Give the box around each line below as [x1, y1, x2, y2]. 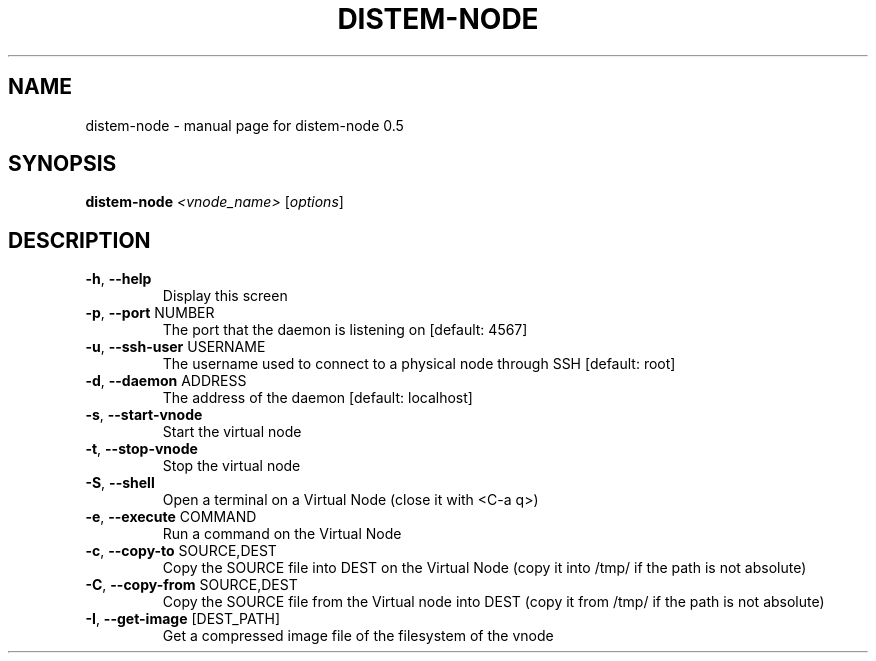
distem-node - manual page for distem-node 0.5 [85, 116, 404, 134]
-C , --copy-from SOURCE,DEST [85, 576, 298, 594]
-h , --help [85, 270, 152, 288]
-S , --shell [85, 474, 155, 492]
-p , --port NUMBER [85, 304, 215, 322]
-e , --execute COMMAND [85, 508, 257, 526]
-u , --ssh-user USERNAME [85, 338, 266, 356]
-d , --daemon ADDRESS [85, 372, 247, 390]
